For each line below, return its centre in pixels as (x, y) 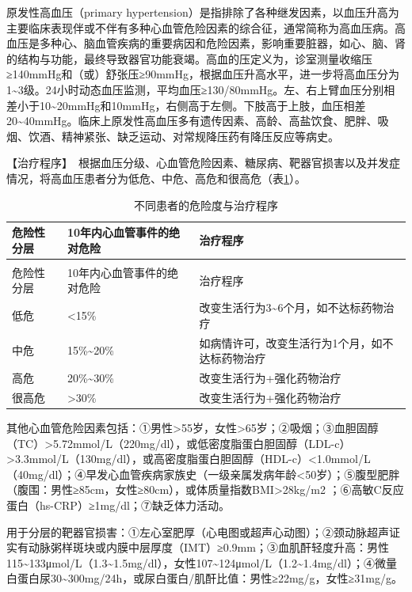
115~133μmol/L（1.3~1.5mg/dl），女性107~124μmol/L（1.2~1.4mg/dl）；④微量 (202, 562)
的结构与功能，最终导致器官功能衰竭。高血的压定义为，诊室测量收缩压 (189, 58)
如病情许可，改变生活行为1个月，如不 (296, 342)
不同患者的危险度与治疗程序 (206, 205)
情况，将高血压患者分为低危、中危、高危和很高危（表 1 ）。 (156, 178)
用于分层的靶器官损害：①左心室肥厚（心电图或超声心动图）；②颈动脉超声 (198, 531)
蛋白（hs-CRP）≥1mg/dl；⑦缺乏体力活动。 (118, 505)
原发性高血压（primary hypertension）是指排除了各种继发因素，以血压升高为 (203, 12)
